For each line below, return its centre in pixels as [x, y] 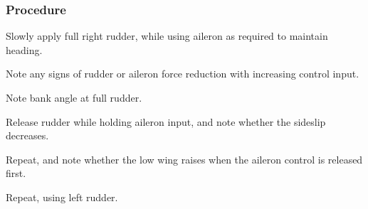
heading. [24, 49]
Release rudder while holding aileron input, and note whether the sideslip [166, 121]
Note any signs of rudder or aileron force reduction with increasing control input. [183, 74]
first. [16, 173]
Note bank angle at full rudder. [74, 97]
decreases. [27, 135]
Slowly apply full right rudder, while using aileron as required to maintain [167, 36]
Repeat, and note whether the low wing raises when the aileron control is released [184, 159]
